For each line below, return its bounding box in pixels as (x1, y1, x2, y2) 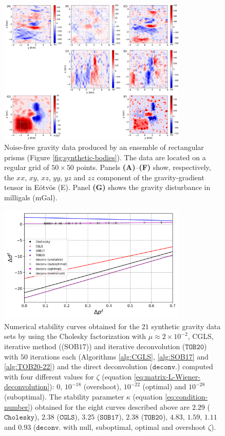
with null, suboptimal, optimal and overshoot (63, 421, 206, 432)
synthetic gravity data (151, 320, 221, 331)
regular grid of (4, 162, 49, 173)
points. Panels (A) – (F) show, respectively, (76, 162, 211, 173)
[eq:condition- (165, 391, 208, 402)
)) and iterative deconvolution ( (86, 340, 185, 351)
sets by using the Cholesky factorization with (4, 331, 146, 342)
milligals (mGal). (4, 192, 58, 202)
